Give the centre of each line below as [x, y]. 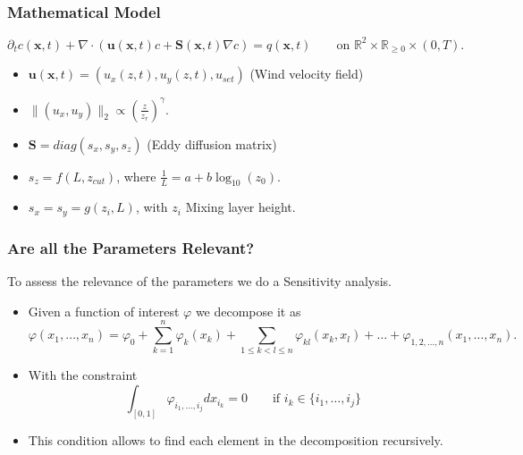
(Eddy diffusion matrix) [212, 143]
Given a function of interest [104, 311]
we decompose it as [248, 311]
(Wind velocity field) [307, 74]
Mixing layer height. [240, 207]
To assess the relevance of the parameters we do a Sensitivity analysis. [199, 281]
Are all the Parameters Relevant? [131, 247]
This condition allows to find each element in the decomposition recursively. [236, 439]
